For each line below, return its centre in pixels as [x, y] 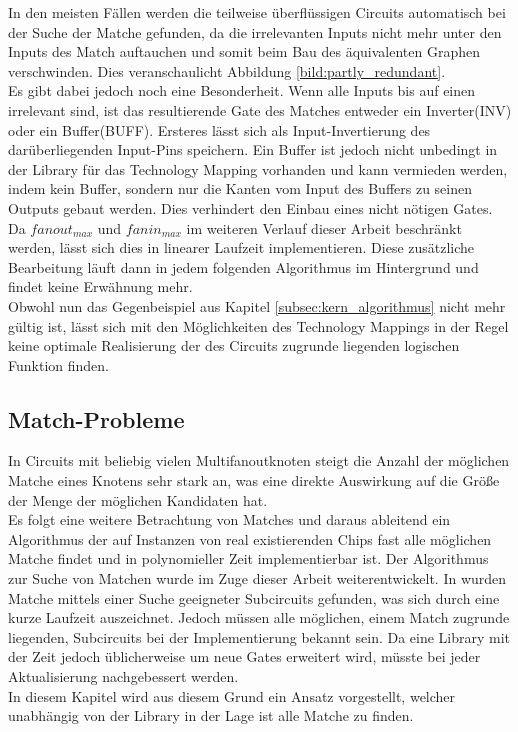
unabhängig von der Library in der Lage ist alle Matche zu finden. [211, 715]
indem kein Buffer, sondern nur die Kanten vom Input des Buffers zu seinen [240, 188]
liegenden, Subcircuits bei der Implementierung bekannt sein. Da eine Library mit [259, 636]
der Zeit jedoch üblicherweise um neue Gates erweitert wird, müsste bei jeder [244, 656]
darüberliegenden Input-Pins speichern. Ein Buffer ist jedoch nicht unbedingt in [253, 149]
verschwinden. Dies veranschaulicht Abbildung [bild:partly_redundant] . [227, 70]
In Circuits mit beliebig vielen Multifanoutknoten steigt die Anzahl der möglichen [259, 460]
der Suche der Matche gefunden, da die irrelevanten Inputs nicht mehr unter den [255, 31]
